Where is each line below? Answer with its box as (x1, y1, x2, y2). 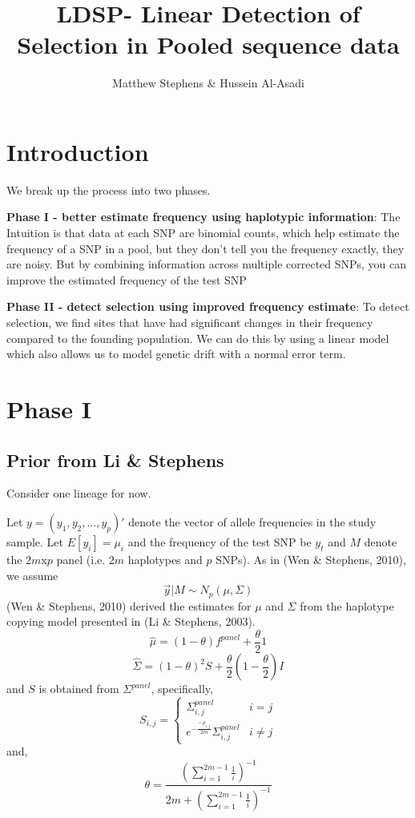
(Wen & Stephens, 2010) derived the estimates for (6, 597, 252, 614)
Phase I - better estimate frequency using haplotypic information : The (6, 208, 401, 225)
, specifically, (151, 680, 213, 697)
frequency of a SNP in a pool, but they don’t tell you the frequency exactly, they (6, 240, 405, 256)
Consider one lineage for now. (6, 485, 151, 502)
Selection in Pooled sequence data (17, 28, 400, 61)
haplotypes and (127, 550, 203, 567)
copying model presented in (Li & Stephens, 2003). (6, 613, 256, 630)
